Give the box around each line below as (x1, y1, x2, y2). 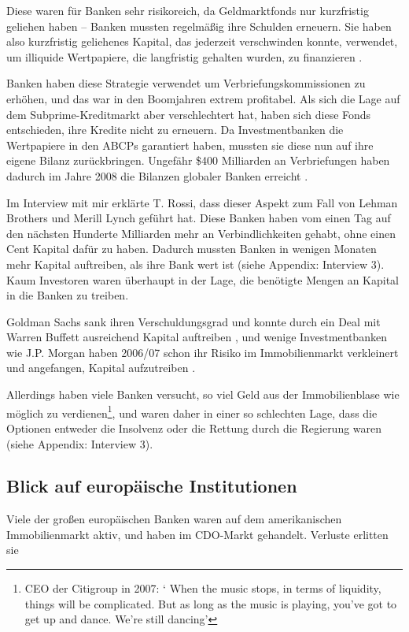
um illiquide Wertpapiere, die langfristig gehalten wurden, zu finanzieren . (6, 48, 363, 65)
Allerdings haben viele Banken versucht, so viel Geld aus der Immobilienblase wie (6, 386, 400, 403)
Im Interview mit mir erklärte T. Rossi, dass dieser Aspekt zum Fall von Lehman (6, 194, 398, 210)
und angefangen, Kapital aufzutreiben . (6, 359, 196, 376)
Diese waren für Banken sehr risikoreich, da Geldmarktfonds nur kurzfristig (6, 2, 369, 18)
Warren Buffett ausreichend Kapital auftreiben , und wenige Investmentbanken (6, 329, 387, 345)
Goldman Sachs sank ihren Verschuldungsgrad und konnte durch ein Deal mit (6, 313, 381, 329)
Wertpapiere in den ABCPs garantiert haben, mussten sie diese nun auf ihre (6, 136, 374, 153)
